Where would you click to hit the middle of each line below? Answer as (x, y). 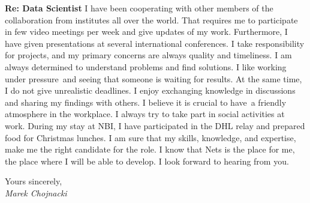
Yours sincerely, (34, 181)
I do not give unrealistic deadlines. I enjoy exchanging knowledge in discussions (150, 90)
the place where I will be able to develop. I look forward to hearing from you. (147, 161)
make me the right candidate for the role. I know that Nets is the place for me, (150, 149)
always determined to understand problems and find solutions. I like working (146, 66)
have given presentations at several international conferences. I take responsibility (155, 43)
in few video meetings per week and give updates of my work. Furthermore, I (146, 32)
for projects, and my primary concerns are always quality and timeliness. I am (148, 55)
